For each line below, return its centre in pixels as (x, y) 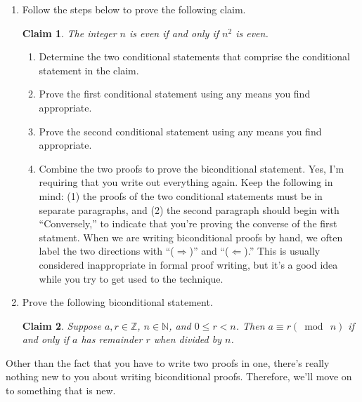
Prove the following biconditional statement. (117, 302)
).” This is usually (282, 251)
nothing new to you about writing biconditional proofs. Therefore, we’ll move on (179, 376)
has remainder (112, 339)
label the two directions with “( (106, 251)
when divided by (187, 339)
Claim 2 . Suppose (62, 325)
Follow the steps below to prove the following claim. (134, 9)
